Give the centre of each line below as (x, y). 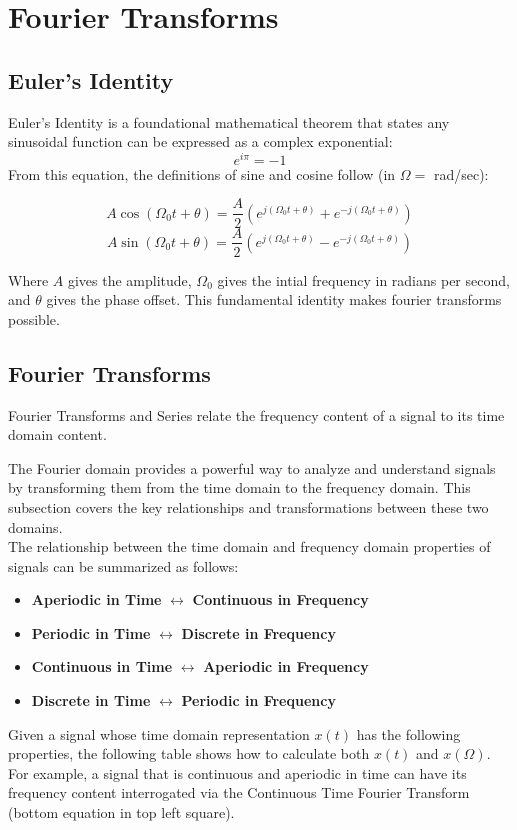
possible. (34, 318)
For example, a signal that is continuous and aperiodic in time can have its (237, 772)
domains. (35, 526)
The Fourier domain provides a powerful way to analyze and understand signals (252, 467)
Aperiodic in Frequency (286, 666)
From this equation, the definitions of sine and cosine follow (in (202, 173)
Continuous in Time (102, 666)
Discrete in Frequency (258, 632)
